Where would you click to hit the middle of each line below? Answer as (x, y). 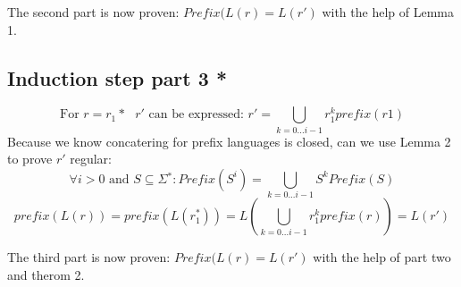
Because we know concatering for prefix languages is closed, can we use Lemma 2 (229, 141)
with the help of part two (382, 257)
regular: (91, 159)
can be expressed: (196, 115)
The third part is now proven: (89, 257)
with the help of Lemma (388, 12)
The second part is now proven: (93, 12)
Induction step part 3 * (117, 77)
